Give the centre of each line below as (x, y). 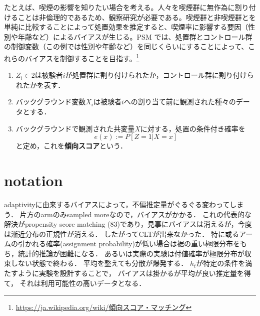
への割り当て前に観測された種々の (180, 102)
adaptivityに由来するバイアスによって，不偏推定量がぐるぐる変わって (117, 204)
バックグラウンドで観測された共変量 (75, 128)
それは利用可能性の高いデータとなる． (83, 283)
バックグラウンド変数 (51, 102)
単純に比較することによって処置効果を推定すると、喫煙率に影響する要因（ (126, 27)
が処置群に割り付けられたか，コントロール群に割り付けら (159, 75)
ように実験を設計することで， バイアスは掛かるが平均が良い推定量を (131, 273)
